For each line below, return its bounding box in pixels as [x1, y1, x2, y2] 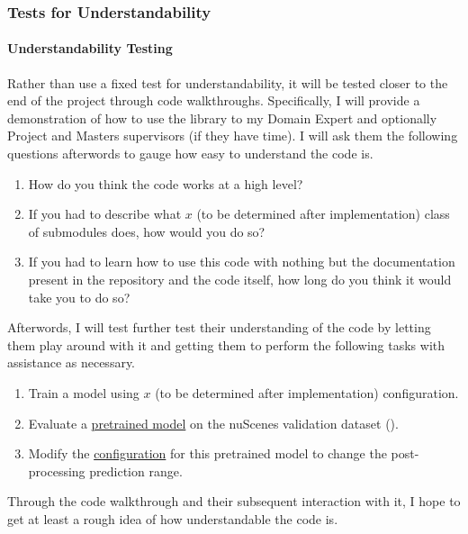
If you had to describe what [28, 204, 182, 223]
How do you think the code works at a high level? [28, 174, 303, 193]
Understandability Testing [7, 39, 173, 58]
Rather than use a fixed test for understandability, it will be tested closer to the [7, 73, 448, 92]
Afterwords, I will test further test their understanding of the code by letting [7, 318, 431, 337]
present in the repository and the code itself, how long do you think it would [28, 269, 452, 288]
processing [28, 461, 85, 480]
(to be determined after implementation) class [196, 204, 450, 223]
